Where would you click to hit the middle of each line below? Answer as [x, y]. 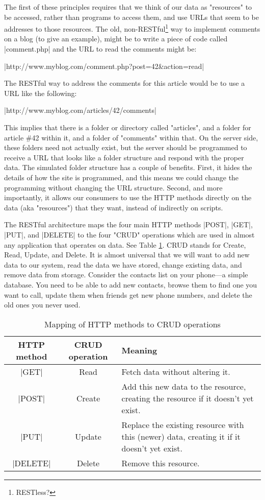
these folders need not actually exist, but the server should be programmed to [126, 147]
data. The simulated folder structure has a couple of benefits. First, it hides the [128, 167]
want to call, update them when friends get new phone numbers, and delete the [128, 294]
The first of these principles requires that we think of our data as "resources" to [128, 7]
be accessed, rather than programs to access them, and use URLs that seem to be [132, 17]
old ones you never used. [42, 305]
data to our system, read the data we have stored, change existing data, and [123, 264]
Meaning [139, 350]
